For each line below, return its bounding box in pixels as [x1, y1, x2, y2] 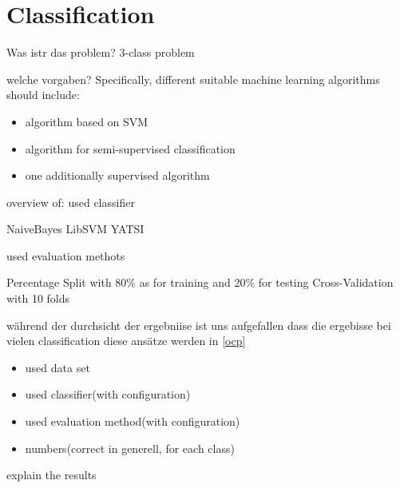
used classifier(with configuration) [25, 386, 191, 403]
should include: [6, 86, 80, 103]
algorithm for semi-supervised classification [25, 140, 236, 157]
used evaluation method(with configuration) [25, 413, 240, 430]
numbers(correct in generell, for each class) [25, 439, 235, 456]
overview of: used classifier [6, 193, 135, 210]
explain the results [6, 466, 97, 483]
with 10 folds [6, 290, 70, 307]
